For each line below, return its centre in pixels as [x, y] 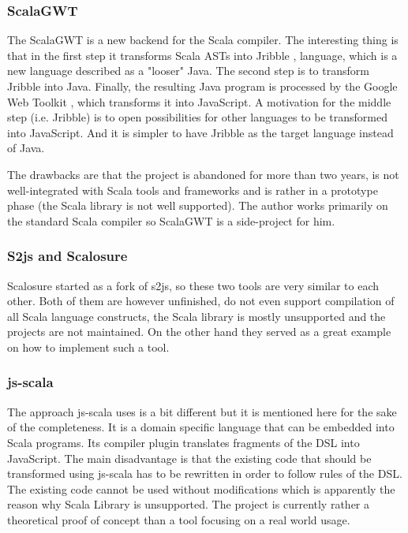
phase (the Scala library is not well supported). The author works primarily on [198, 205]
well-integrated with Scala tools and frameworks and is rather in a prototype [193, 190]
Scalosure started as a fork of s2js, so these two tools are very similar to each [193, 285]
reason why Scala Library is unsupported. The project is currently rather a [189, 504]
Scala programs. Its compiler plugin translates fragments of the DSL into [183, 442]
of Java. [26, 148]
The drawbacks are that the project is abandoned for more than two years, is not [203, 174]
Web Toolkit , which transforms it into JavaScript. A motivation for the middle [199, 101]
